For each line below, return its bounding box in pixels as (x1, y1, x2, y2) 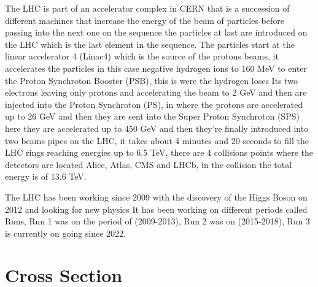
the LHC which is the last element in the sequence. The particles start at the (5, 37, 295, 50)
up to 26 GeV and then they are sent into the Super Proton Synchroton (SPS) (5, 110, 300, 123)
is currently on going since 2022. (5, 226, 126, 239)
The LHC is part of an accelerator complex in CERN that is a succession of (5, 2, 290, 14)
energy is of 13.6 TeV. (5, 170, 87, 183)
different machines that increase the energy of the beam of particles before (5, 13, 284, 26)
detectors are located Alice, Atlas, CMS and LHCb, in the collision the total (5, 158, 292, 170)
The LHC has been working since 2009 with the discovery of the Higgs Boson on (5, 190, 308, 203)
